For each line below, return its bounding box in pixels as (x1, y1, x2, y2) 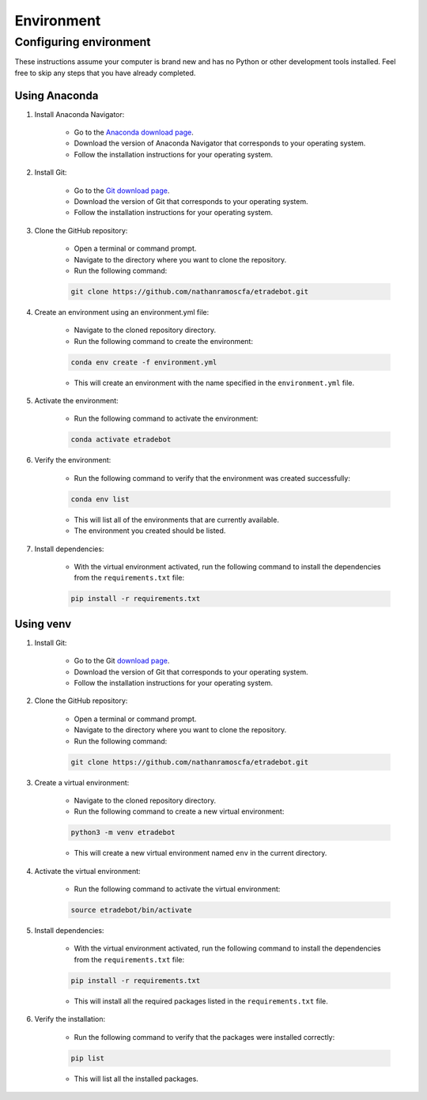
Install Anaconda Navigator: (34, 109, 125, 119)
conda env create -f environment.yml (70, 357, 217, 367)
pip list (70, 1053, 105, 1063)
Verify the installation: (34, 1015, 106, 1024)
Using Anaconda (14, 89, 99, 102)
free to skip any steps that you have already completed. (14, 68, 196, 77)
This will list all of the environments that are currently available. (74, 515, 280, 524)
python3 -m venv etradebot (70, 828, 176, 837)
